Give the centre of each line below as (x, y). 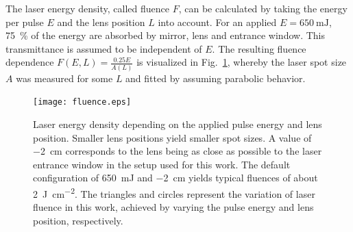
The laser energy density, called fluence (87, 8)
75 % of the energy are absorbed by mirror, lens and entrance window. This (166, 35)
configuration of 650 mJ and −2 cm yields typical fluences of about (175, 178)
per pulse (25, 22)
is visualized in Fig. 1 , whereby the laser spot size (242, 62)
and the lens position (101, 22)
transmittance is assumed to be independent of (104, 48)
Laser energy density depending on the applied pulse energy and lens (178, 124)
